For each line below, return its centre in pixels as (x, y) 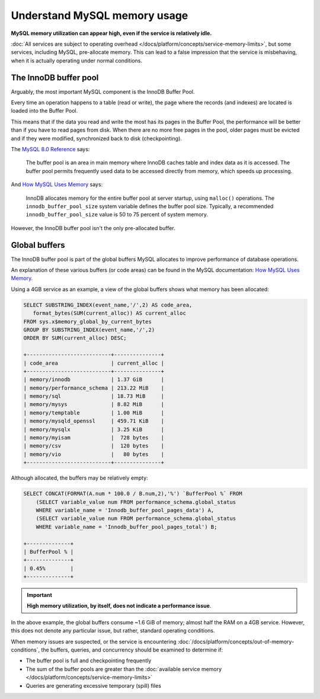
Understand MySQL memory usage (100, 15)
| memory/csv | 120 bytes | (94, 446)
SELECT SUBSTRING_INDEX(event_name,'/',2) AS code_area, (108, 305)
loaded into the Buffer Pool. (44, 111)
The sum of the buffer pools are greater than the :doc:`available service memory (124, 669)
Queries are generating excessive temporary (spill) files (93, 685)
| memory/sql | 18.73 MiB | (94, 396)
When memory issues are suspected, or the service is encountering (94, 641)
